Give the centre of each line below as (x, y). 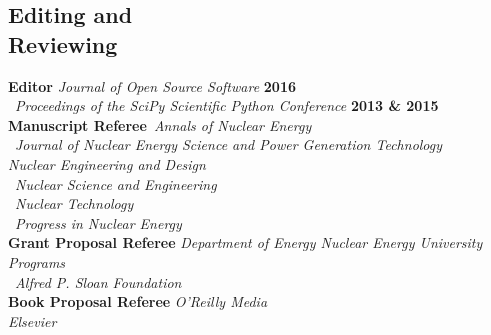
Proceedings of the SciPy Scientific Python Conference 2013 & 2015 (227, 105)
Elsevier (32, 320)
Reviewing (63, 43)
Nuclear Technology (74, 203)
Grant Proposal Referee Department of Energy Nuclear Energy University (245, 242)
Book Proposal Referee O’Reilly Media (138, 301)
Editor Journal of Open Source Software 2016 (152, 85)
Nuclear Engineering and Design (107, 163)
